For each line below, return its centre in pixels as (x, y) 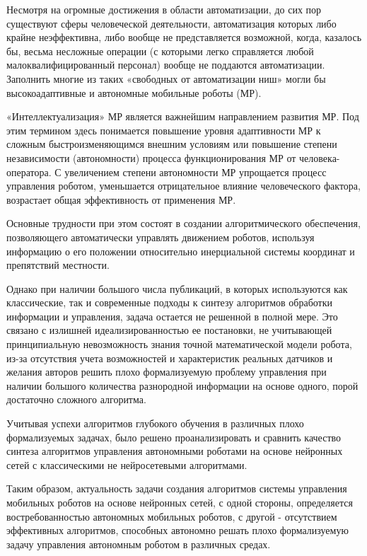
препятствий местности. (58, 265)
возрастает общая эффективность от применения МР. (121, 199)
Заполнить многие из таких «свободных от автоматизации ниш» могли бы (166, 78)
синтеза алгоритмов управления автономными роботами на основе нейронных (175, 451)
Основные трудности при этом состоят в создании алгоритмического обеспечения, (183, 223)
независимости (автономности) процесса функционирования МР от (151, 157)
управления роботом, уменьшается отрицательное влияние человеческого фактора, (183, 186)
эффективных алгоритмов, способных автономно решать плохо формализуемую (177, 530)
